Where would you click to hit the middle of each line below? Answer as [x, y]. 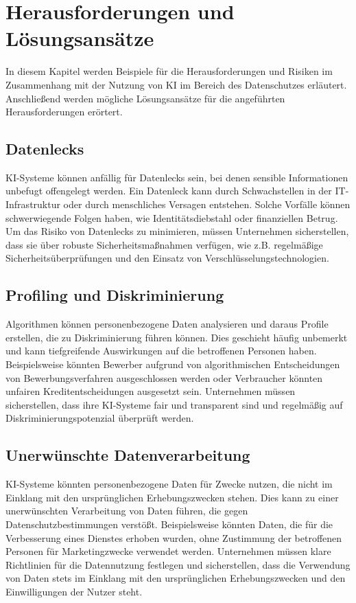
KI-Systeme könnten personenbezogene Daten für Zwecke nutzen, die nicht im [169, 484]
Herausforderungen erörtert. [64, 112]
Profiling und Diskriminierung [115, 295]
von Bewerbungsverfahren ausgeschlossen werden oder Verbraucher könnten [164, 377]
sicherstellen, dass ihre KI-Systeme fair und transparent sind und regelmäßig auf [174, 404]
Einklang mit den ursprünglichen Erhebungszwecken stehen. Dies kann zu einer [172, 497]
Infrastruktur [33, 204]
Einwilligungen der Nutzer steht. [74, 591]
